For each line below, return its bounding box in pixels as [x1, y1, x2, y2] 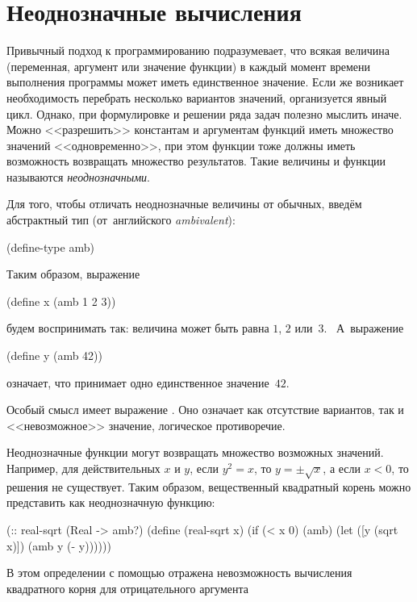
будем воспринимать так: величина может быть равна [6, 320, 269, 337]
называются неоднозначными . [6, 168, 150, 185]
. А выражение [323, 320, 404, 337]
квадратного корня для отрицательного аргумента [6, 579, 249, 596]
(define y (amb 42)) [6, 347, 102, 364]
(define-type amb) [6, 238, 94, 255]
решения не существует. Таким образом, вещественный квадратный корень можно [6, 478, 411, 495]
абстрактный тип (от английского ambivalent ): [6, 211, 236, 228]
